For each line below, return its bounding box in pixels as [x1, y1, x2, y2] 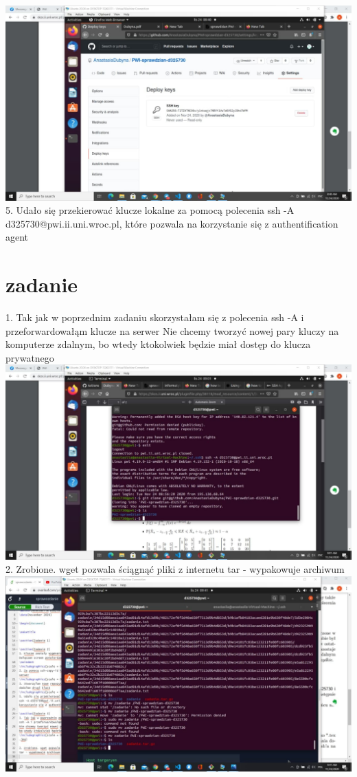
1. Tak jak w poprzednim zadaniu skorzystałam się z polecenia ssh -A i [5, 310, 304, 324]
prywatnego [5, 350, 54, 364]
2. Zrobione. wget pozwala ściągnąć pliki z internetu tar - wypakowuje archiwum [5, 562, 345, 576]
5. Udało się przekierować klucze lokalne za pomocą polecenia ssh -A [5, 203, 295, 217]
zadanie [5, 270, 78, 298]
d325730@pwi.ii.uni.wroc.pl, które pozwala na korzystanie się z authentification [5, 216, 338, 230]
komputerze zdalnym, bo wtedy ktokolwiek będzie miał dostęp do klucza [5, 337, 311, 351]
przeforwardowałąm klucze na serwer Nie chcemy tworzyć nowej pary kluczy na [5, 323, 339, 338]
